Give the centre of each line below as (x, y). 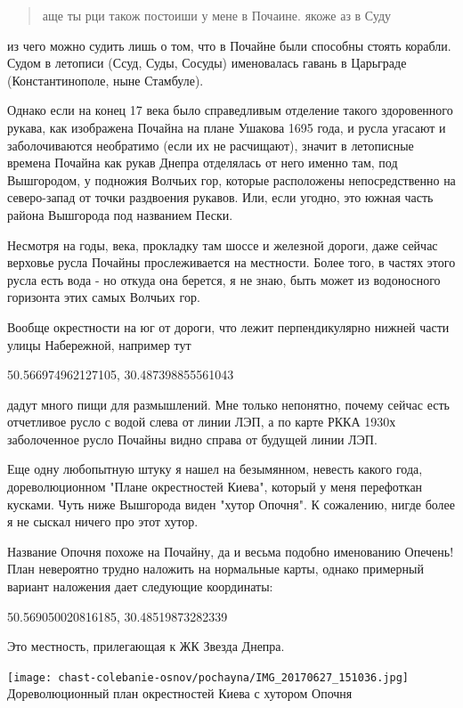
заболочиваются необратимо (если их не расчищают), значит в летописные (211, 145)
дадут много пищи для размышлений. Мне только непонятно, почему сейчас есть (228, 404)
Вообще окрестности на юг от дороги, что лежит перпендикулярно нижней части (228, 326)
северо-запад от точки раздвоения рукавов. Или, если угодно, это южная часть (220, 197)
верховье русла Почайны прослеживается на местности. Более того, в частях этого (231, 262)
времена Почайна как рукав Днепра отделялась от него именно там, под (203, 163)
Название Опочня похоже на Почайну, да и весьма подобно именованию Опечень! (231, 551)
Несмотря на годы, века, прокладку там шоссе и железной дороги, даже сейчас (223, 244)
